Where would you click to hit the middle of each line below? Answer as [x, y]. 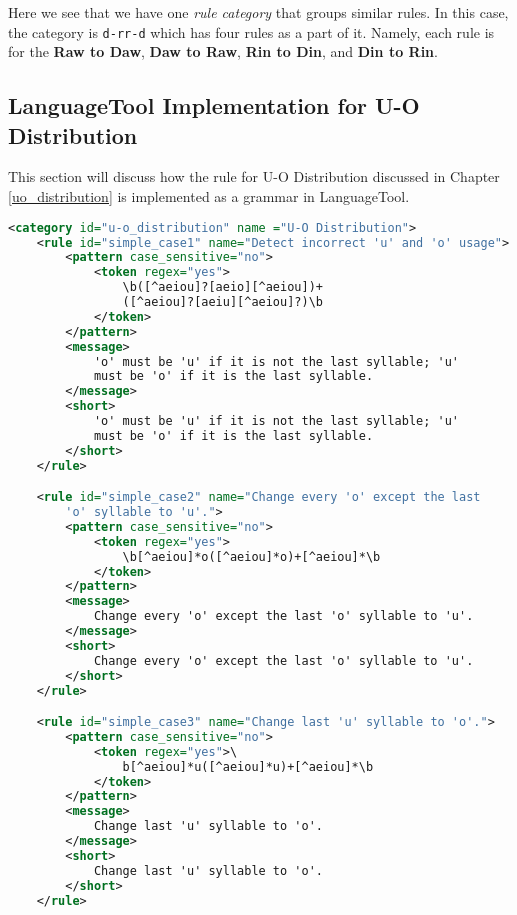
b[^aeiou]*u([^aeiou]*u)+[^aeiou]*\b [248, 766]
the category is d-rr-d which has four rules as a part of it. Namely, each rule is [251, 31]
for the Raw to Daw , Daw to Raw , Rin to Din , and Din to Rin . [223, 51]
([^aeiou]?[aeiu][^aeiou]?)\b [222, 302]
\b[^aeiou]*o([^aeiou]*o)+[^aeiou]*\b [251, 556]
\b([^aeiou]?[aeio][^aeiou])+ [222, 287]
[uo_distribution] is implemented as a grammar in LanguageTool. [209, 196]
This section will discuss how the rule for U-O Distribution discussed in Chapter [254, 176]
